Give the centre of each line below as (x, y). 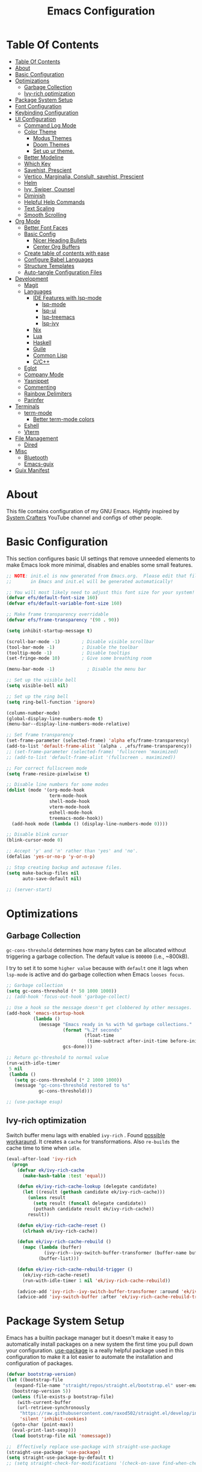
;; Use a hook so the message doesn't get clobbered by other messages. (99, 1008)
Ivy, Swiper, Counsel (49, 189)
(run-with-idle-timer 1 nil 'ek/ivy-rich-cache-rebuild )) (96, 1281)
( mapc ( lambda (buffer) (52, 1248)
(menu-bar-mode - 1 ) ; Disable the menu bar (76, 669)
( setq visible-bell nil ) (37, 686)
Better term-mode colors (64, 419)
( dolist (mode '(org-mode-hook (45, 790)
